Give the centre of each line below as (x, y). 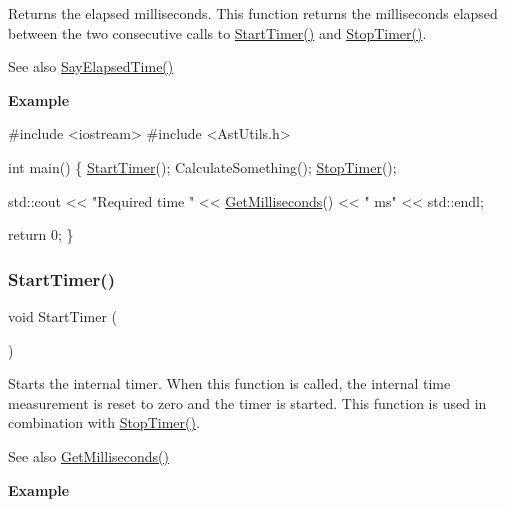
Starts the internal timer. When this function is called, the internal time (229, 383)
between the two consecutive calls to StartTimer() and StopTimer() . (217, 32)
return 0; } (41, 234)
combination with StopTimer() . (104, 422)
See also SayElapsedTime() (91, 66)
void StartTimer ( (62, 315)
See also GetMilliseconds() (88, 455)
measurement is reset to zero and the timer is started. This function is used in (247, 402)
